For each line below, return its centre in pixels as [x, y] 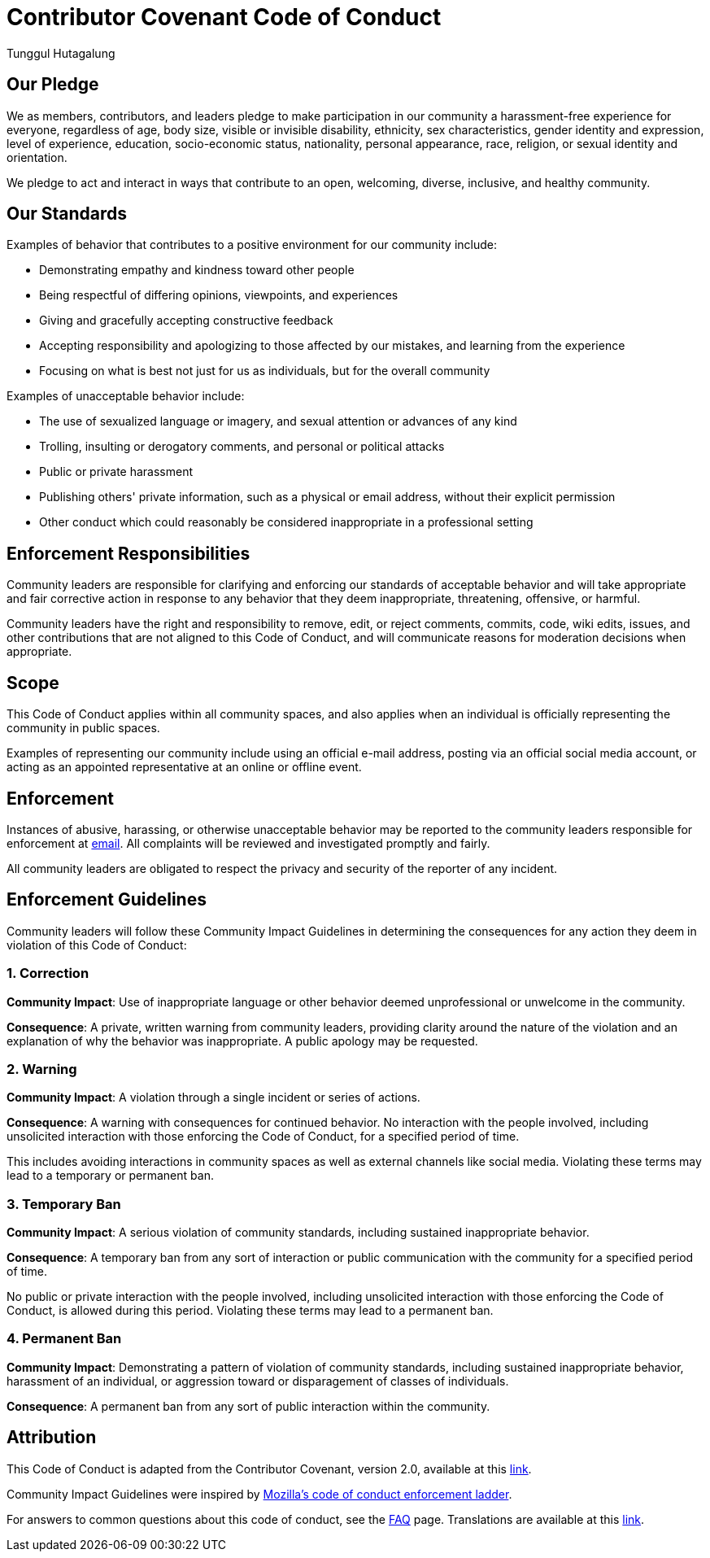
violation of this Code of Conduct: [97, 945]
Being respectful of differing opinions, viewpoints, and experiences [219, 295]
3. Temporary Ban [64, 1204]
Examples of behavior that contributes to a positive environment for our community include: [252, 245]
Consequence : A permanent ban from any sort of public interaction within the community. [248, 1406]
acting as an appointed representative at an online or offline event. [184, 767]
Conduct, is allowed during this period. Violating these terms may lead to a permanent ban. [250, 1311]
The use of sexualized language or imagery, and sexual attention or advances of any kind [278, 421]
